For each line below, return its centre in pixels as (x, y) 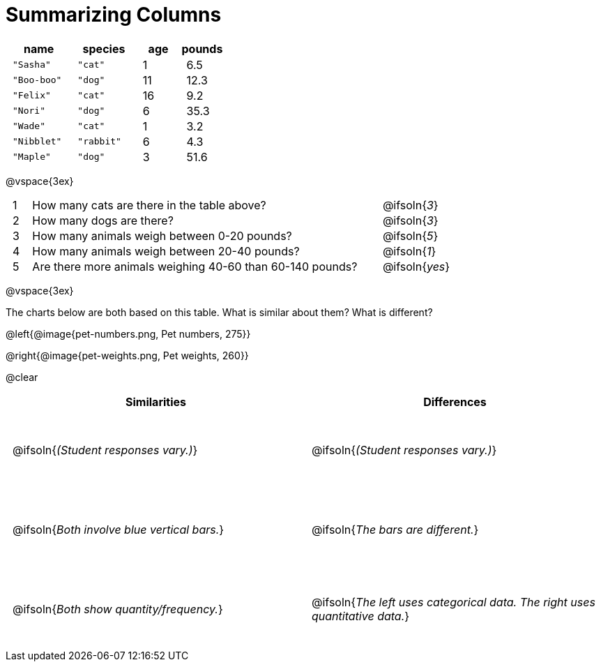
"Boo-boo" (37, 80)
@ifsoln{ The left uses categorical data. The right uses (454, 602)
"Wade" (29, 126)
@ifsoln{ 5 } (410, 235)
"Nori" (29, 111)
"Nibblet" (37, 142)
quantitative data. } (361, 616)
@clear (22, 377)
